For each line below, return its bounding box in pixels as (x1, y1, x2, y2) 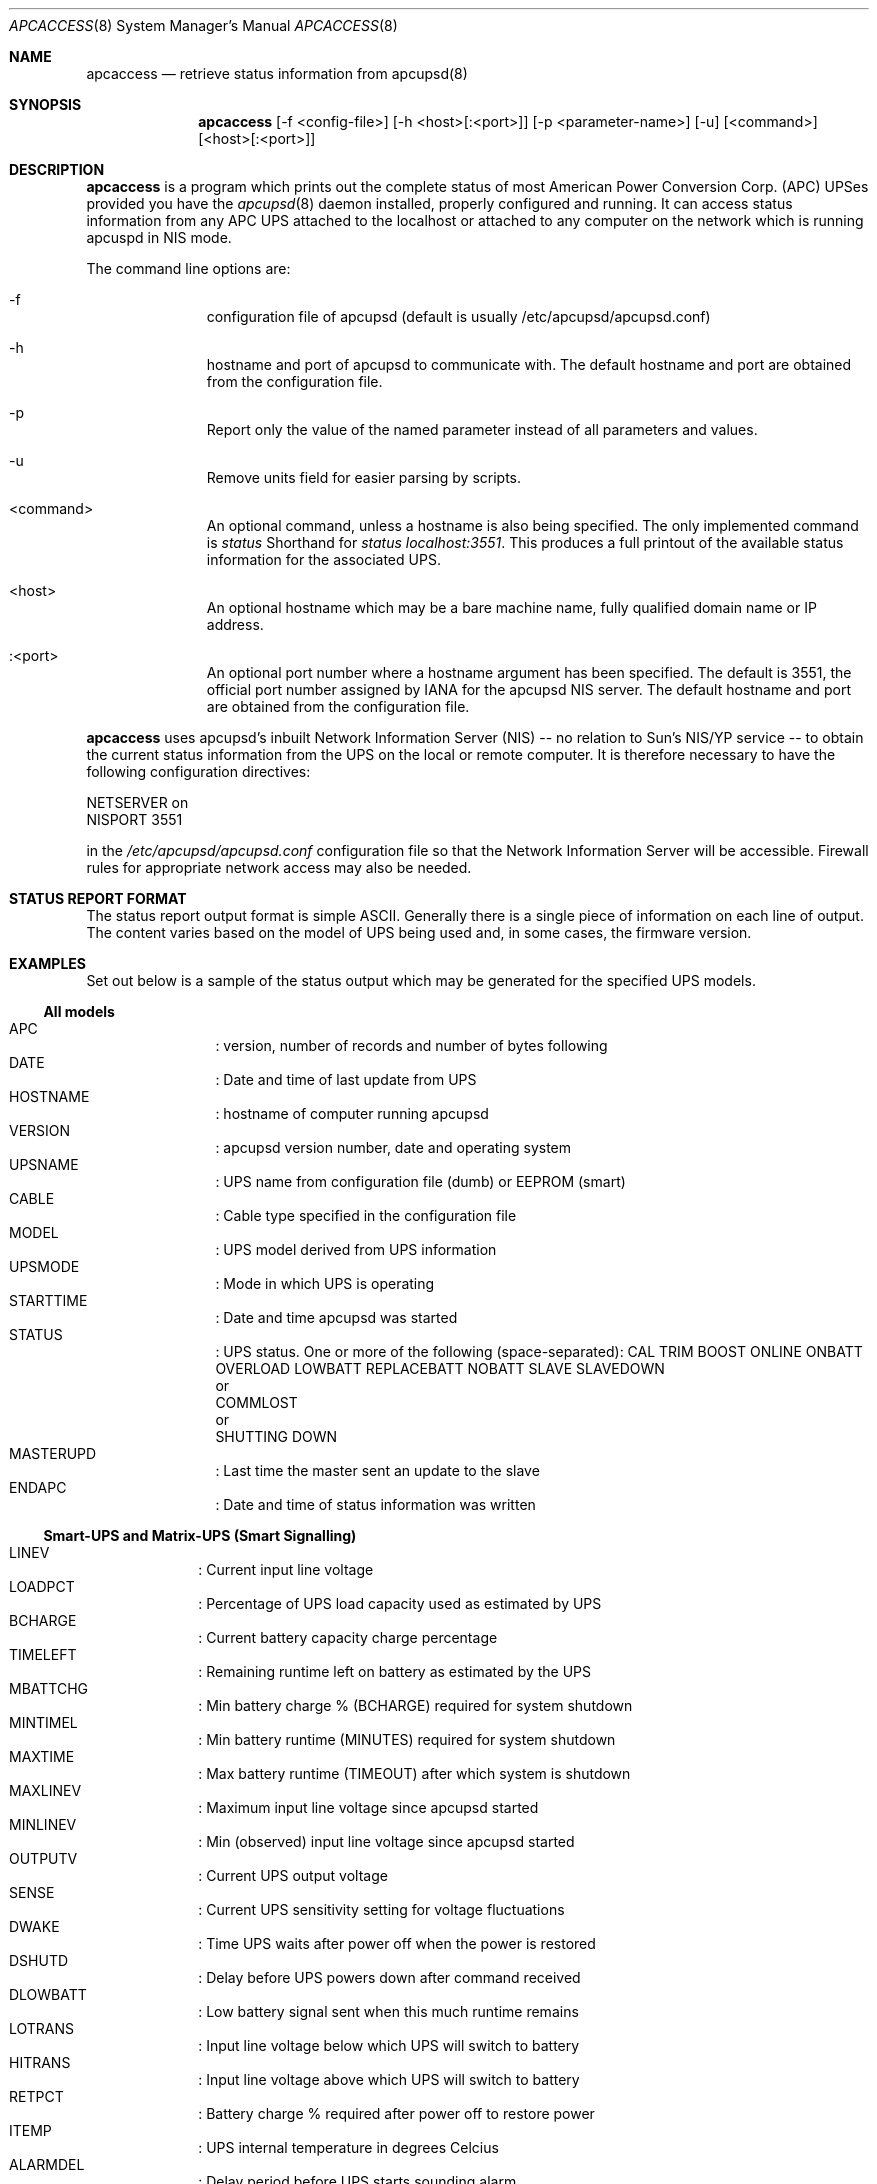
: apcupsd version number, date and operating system (215, 1139, 572, 1156)
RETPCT (9, 2088, 64, 2105)
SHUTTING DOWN (215, 1428, 338, 1445)
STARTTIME (9, 1292, 88, 1309)
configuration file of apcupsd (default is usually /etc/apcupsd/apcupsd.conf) (206, 308, 711, 325)
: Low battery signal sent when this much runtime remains (198, 2003, 579, 2020)
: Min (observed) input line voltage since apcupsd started (198, 1833, 575, 1850)
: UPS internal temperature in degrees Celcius (198, 2139, 499, 2156)
